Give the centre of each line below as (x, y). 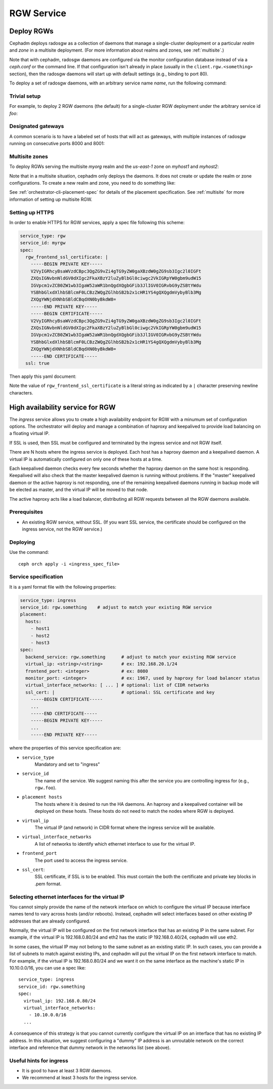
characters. (21, 393)
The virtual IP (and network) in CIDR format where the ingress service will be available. (125, 827)
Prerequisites (26, 512)
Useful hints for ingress (39, 1061)
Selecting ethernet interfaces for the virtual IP (67, 897)
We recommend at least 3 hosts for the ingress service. (80, 1078)
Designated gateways (37, 126)
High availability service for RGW (62, 407)
